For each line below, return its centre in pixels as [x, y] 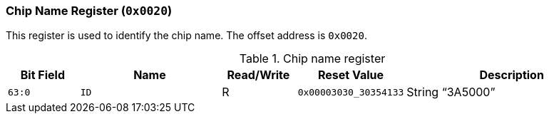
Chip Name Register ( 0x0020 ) [89, 11]
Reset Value [351, 75]
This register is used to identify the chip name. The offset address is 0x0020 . [186, 36]
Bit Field [42, 75]
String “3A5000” [451, 92]
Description [512, 75]
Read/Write [258, 75]
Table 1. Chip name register [312, 59]
